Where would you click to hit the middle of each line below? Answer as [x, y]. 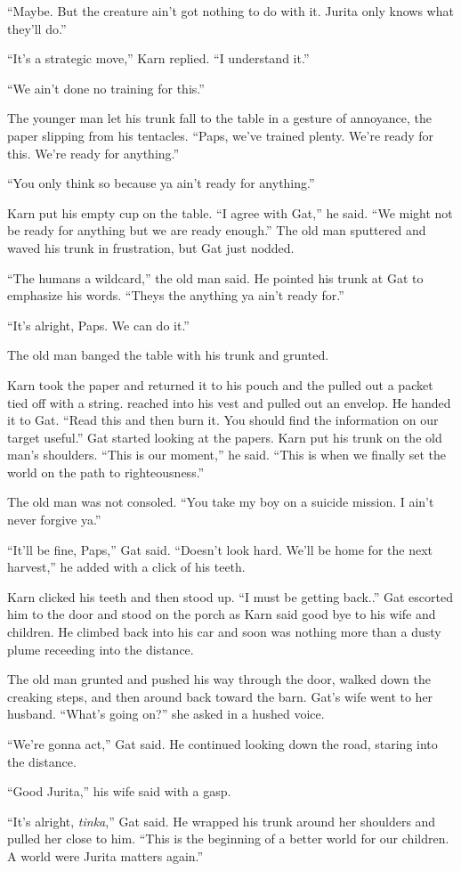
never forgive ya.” [54, 520]
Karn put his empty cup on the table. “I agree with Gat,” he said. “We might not [230, 212]
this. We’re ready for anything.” [93, 153]
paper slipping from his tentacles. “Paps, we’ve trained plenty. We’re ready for [221, 135]
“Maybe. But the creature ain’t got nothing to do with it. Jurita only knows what [230, 11]
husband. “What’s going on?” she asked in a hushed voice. [166, 714]
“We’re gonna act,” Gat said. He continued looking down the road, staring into [222, 744]
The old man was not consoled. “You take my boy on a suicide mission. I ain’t [221, 502]
